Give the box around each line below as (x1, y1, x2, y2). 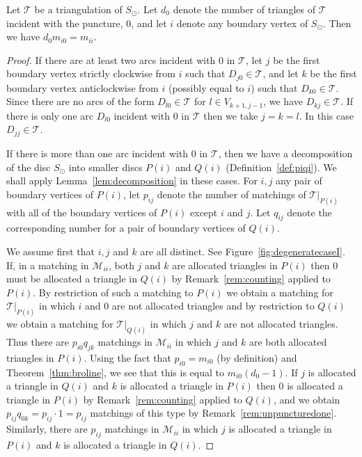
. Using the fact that (84, 350, 171, 364)
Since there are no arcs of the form (6, 94, 155, 109)
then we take (203, 108, 258, 122)
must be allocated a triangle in (6, 271, 137, 286)
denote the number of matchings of (157, 186, 306, 201)
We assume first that (6, 243, 95, 258)
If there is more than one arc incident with (6, 145, 189, 160)
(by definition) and (217, 350, 297, 364)
